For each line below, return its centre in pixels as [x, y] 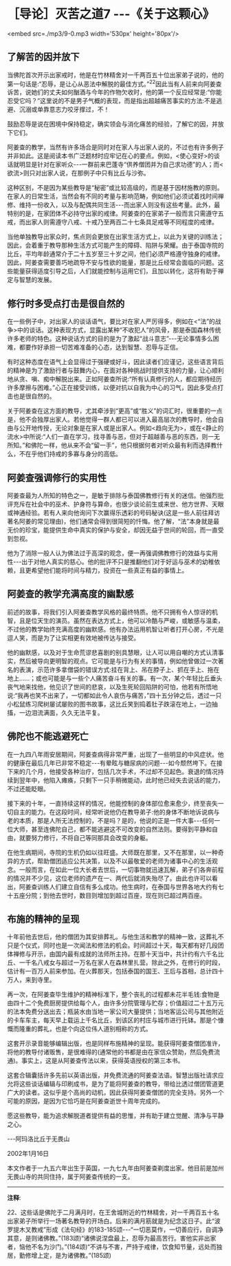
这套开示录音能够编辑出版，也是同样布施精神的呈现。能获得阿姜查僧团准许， [115, 1044]
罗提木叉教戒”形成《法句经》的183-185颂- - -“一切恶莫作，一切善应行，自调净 [115, 1230]
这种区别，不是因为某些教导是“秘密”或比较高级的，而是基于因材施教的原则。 [115, 188]
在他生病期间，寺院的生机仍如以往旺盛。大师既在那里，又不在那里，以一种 [112, 852]
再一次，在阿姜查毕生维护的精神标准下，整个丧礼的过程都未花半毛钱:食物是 [113, 994]
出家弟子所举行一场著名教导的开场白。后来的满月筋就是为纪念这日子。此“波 [114, 1221]
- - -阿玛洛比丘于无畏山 [38, 1139]
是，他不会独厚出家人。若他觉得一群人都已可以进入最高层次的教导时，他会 [112, 420]
